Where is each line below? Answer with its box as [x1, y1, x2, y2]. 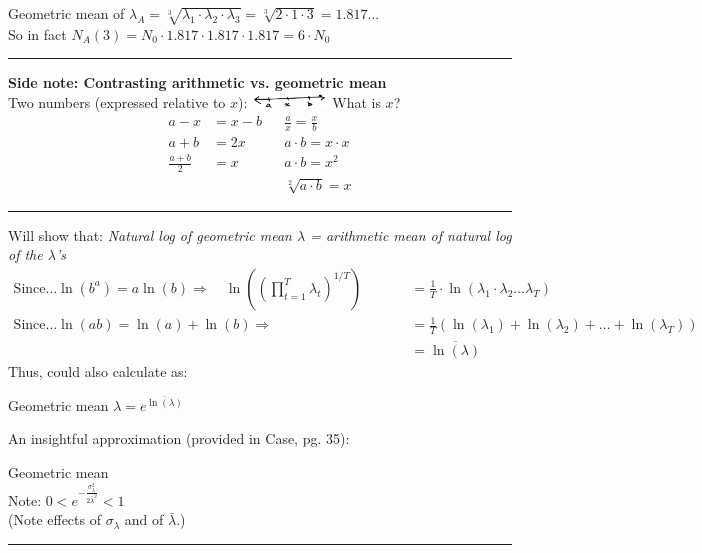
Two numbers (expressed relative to [8, 91, 226, 112]
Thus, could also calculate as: [8, 360, 188, 381]
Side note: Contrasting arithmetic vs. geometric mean [8, 72, 387, 93]
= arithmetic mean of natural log [310, 224, 512, 245]
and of [124, 509, 164, 530]
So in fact [8, 23, 67, 44]
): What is [238, 91, 381, 112]
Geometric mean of [8, 3, 125, 23]
